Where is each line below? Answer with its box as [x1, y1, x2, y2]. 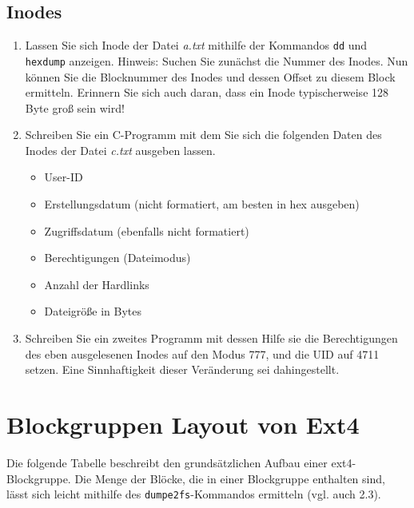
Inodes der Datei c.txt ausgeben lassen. [25, 141, 216, 158]
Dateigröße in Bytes [44, 303, 142, 319]
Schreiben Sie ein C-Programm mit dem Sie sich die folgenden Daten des [25, 126, 382, 143]
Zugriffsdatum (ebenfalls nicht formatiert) [44, 222, 249, 239]
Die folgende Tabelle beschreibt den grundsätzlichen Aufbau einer [6, 454, 328, 470]
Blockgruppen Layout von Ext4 [6, 408, 360, 441]
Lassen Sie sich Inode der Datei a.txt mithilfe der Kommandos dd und [25, 37, 368, 54]
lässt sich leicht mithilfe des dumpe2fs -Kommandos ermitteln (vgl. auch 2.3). [6, 486, 381, 502]
